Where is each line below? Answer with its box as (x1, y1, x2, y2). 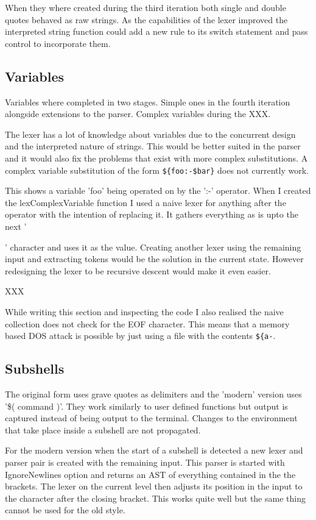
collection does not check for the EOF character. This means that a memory (5, 317, 290, 330)
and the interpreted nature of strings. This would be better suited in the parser (5, 140, 301, 152)
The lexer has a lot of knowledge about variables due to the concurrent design (5, 127, 296, 140)
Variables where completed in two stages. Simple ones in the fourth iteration (5, 95, 290, 108)
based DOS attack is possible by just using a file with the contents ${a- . (5, 329, 276, 342)
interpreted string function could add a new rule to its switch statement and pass (5, 25, 308, 38)
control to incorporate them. (5, 37, 111, 49)
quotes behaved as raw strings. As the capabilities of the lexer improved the (5, 13, 288, 26)
